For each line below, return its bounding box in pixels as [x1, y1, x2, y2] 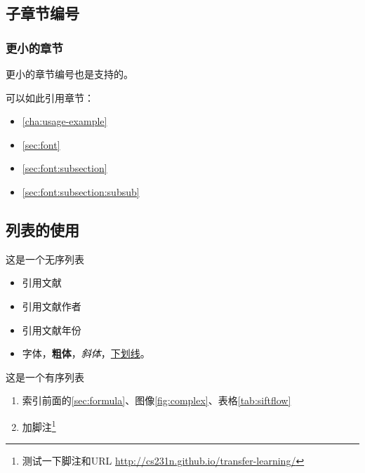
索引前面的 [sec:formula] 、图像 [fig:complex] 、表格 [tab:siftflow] [22, 393, 291, 408]
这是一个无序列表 [6, 251, 84, 266]
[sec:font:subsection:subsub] [22, 184, 140, 199]
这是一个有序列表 [6, 369, 84, 384]
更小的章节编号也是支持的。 [6, 67, 133, 81]
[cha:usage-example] [22, 114, 107, 128]
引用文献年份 [22, 322, 81, 337]
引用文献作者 [22, 298, 81, 313]
